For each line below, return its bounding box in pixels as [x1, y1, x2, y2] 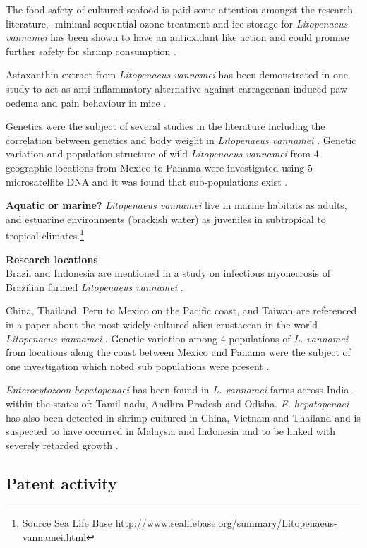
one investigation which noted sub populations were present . [6, 358, 270, 373]
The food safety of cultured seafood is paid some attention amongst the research [6, 2, 354, 16]
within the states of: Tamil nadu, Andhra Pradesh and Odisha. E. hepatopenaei [6, 395, 349, 410]
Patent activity [6, 472, 117, 494]
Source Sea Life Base [22, 516, 113, 530]
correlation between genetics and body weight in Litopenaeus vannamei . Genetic [6, 132, 356, 147]
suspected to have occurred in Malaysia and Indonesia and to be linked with [6, 424, 336, 439]
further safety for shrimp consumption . [6, 43, 176, 58]
